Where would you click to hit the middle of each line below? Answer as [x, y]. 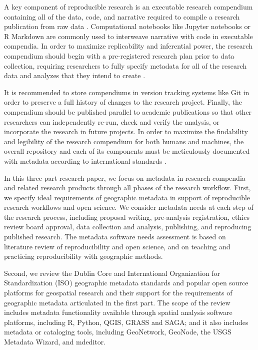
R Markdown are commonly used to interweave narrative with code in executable [128, 36]
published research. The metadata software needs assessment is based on [115, 237]
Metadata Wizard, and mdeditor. [55, 341]
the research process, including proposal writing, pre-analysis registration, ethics [127, 217]
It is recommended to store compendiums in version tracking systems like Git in [127, 92]
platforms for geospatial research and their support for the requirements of [118, 293]
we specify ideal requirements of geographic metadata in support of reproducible [127, 197]
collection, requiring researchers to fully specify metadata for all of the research [125, 65]
